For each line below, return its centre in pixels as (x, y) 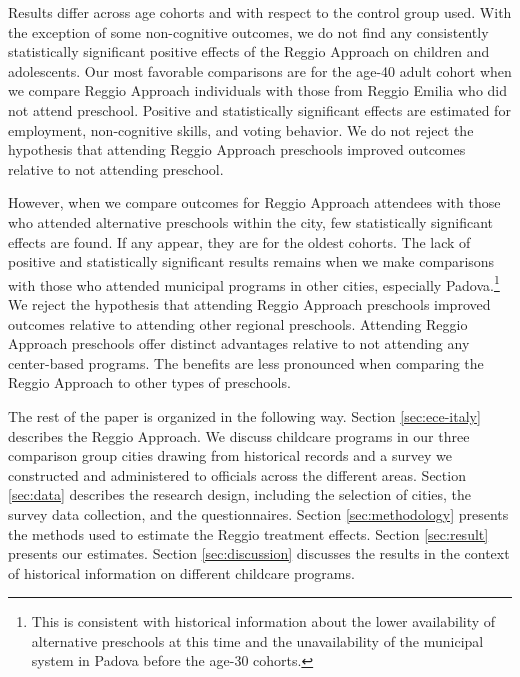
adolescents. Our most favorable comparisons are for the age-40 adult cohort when (260, 70)
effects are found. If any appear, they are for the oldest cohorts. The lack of (239, 241)
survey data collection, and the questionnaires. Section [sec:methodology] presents (258, 513)
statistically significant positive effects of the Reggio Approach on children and (249, 51)
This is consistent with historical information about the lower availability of (263, 621)
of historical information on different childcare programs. (181, 572)
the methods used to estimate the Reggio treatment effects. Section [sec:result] (248, 533)
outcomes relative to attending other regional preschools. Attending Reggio (238, 323)
